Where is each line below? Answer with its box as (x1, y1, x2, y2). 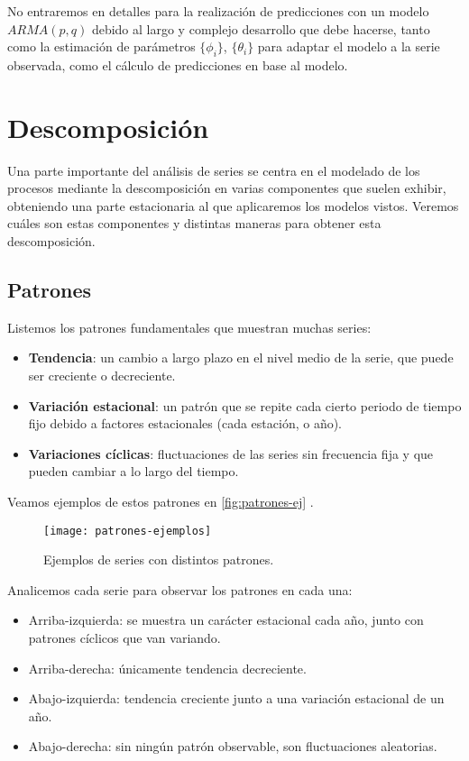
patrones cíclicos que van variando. (28, 628, 221, 647)
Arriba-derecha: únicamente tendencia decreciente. (28, 658, 307, 677)
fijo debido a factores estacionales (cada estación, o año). (28, 414, 343, 433)
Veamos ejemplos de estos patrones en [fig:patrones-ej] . (7, 492, 314, 511)
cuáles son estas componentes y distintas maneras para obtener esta (7, 214, 382, 233)
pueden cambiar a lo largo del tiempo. (28, 462, 239, 481)
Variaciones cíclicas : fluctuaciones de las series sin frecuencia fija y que (28, 444, 434, 463)
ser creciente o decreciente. (28, 366, 176, 385)
